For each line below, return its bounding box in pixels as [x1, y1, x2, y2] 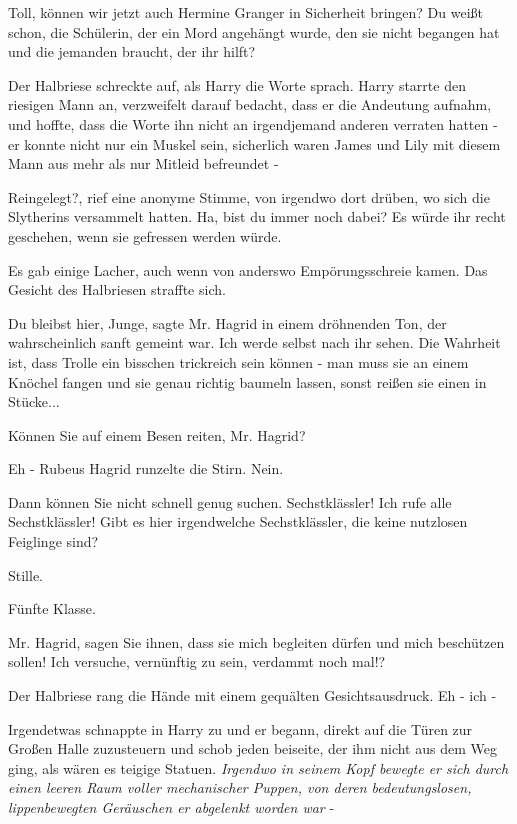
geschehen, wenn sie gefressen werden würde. [8, 225, 282, 246]
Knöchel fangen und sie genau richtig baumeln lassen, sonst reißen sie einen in [8, 371, 487, 392]
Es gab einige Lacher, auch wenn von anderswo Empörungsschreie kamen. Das [8, 259, 488, 280]
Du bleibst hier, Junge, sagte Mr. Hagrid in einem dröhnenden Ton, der [8, 312, 447, 333]
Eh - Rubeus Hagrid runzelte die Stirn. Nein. [8, 458, 284, 479]
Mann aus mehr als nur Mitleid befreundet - [8, 153, 279, 174]
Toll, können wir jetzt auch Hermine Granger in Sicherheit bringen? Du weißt [8, 2, 483, 22]
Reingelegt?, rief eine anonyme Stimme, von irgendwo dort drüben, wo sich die [8, 186, 490, 207]
